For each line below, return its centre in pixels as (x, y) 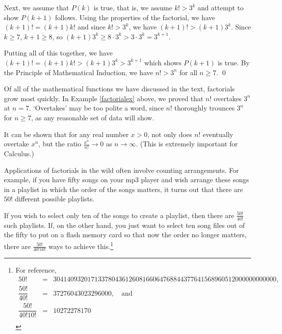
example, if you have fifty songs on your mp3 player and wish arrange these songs (127, 180)
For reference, (36, 270)
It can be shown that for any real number (66, 134)
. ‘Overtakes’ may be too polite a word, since (96, 108)
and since (92, 27)
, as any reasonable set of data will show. (93, 117)
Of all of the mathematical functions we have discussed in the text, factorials (119, 89)
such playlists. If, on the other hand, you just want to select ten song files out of (124, 225)
